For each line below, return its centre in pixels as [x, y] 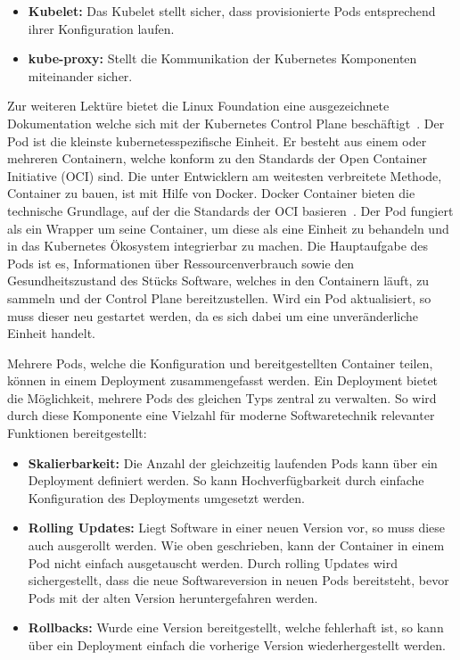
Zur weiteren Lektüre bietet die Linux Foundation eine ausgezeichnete [198, 106]
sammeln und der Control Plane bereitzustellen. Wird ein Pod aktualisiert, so [219, 297]
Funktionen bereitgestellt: [77, 433]
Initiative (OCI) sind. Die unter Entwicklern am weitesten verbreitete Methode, [225, 175]
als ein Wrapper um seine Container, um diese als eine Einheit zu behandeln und [228, 228]
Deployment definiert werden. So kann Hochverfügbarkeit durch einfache [226, 480]
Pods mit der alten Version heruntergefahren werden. [173, 597]
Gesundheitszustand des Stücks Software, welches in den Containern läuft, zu [218, 280]
